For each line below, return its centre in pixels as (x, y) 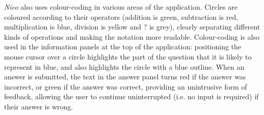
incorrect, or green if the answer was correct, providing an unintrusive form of (126, 86)
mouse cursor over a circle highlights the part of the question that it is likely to (128, 56)
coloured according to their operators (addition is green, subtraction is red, (121, 17)
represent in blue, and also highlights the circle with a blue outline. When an (124, 66)
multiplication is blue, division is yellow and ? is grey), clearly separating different (132, 27)
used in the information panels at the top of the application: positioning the (123, 47)
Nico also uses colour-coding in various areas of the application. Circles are (121, 7)
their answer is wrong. (39, 106)
